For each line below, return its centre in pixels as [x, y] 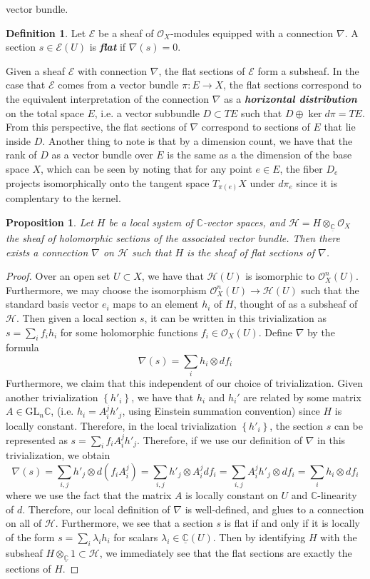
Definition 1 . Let [46, 32]
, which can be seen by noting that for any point [147, 168]
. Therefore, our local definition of [96, 509]
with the [339, 537]
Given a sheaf [36, 70]
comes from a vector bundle [118, 85]
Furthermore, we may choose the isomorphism [106, 289]
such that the [330, 289]
